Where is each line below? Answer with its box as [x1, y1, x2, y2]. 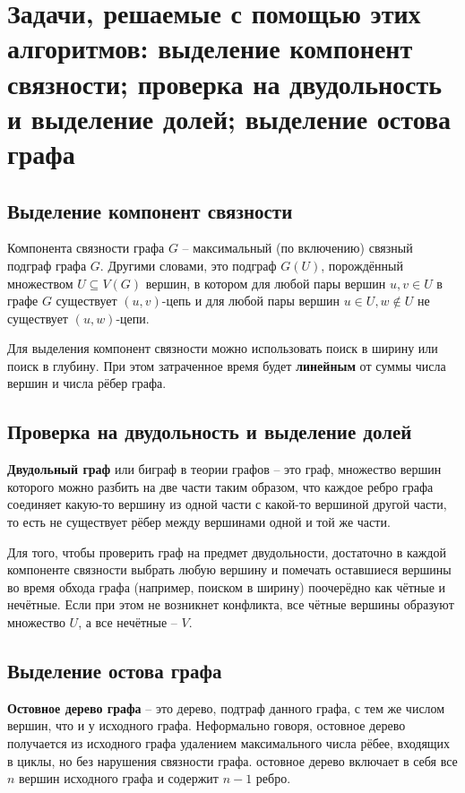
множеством [7, 273, 73, 292]
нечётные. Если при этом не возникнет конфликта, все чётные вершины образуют [7, 595, 454, 614]
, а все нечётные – [78, 613, 177, 632]
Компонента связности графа [7, 238, 165, 257]
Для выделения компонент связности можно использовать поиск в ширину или [7, 339, 438, 358]
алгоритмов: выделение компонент [7, 30, 413, 66]
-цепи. [116, 308, 150, 327]
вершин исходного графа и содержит [19, 769, 219, 788]
